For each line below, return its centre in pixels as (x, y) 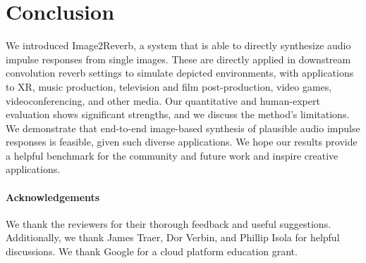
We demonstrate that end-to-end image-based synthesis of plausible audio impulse (183, 128)
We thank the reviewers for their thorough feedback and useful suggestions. (169, 223)
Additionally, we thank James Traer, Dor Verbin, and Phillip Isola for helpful (173, 237)
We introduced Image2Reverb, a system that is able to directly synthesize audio (178, 45)
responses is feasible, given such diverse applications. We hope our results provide (182, 142)
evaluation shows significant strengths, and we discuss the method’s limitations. (178, 114)
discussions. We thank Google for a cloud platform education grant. (152, 251)
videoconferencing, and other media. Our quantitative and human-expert (163, 100)
